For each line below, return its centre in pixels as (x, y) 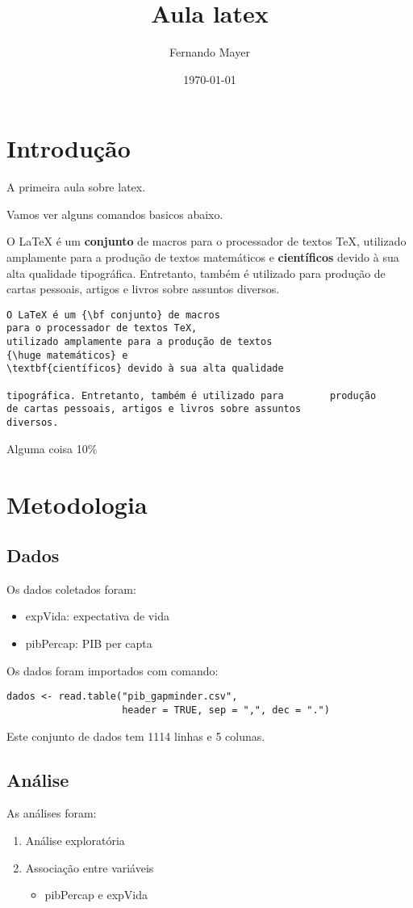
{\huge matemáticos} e (67, 355)
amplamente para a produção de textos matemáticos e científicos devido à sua (203, 257)
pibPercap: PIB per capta (89, 643)
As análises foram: (52, 813)
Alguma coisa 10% (52, 448)
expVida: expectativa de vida (97, 616)
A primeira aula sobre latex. (76, 187)
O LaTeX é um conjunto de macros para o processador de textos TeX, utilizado (206, 241)
